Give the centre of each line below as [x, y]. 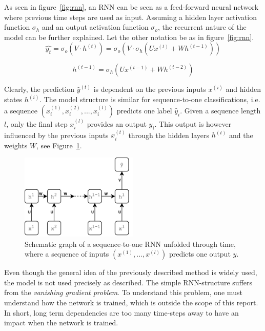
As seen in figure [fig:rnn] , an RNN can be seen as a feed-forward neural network [131, 7]
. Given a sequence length [220, 110]
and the [241, 135]
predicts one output [200, 254]
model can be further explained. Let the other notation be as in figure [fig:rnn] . [129, 37]
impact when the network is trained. [61, 323]
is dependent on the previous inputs [150, 89]
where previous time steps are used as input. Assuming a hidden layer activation [131, 17]
